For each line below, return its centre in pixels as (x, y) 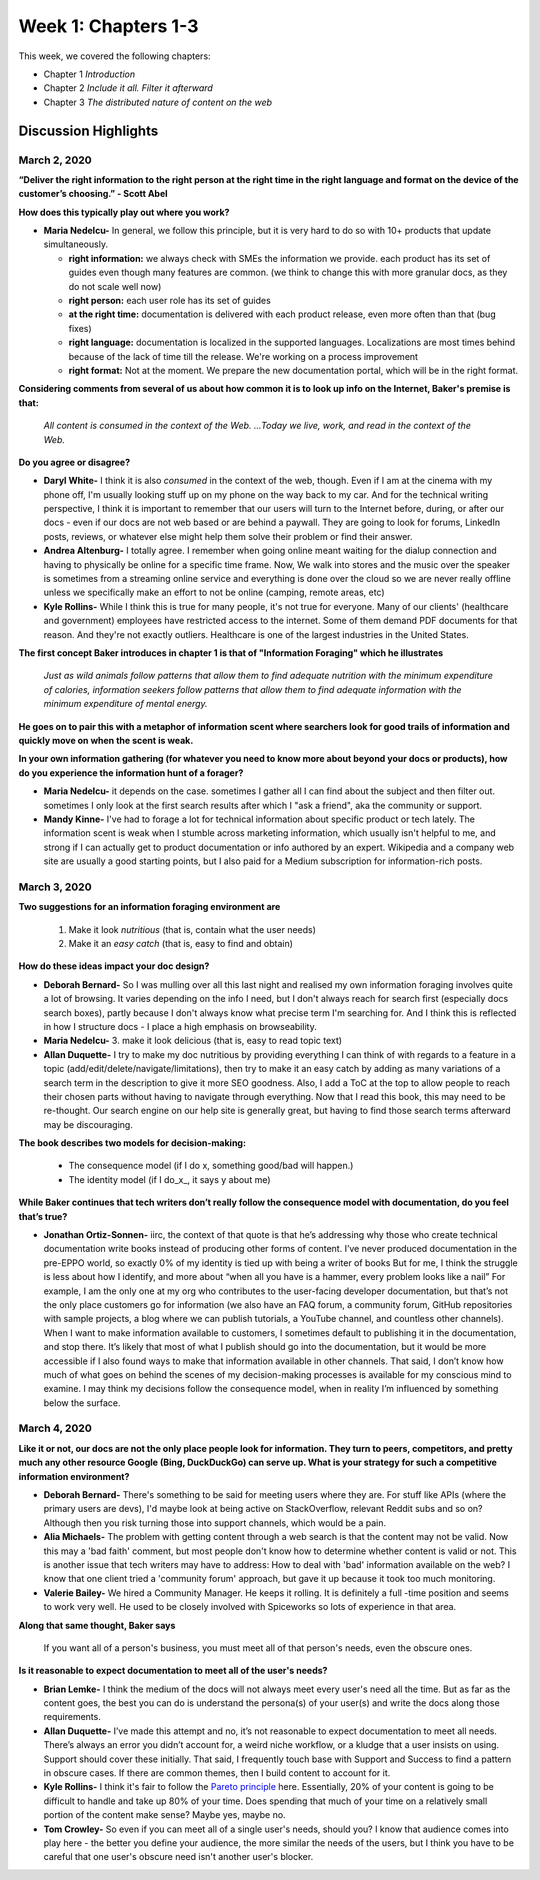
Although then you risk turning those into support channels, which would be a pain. (215, 1522)
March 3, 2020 (55, 887)
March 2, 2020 (55, 160)
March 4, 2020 (55, 1428)
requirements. (72, 1717)
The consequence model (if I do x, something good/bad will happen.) (211, 1166)
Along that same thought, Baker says (97, 1625)
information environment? (74, 1476)
